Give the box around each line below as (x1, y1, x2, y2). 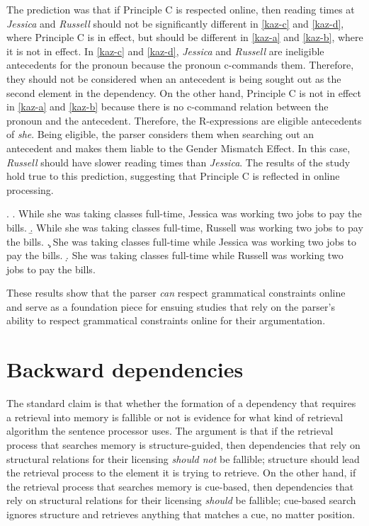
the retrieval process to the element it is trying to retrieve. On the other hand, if (6, 465, 356, 480)
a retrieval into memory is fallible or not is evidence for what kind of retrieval (6, 409, 344, 424)
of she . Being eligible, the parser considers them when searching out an (6, 127, 314, 142)
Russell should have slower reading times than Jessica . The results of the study (6, 154, 351, 169)
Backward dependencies (6, 355, 244, 384)
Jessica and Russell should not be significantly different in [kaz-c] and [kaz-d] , (6, 16, 344, 30)
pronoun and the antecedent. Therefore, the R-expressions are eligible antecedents (6, 113, 362, 127)
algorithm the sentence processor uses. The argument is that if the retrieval (6, 423, 334, 438)
